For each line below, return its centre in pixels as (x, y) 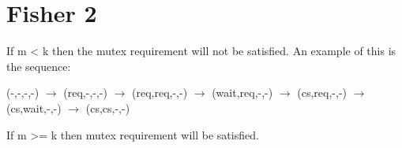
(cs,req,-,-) (322, 92)
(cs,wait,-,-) (34, 107)
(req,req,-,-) (160, 92)
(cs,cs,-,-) (108, 107)
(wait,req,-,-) (242, 92)
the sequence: (39, 66)
